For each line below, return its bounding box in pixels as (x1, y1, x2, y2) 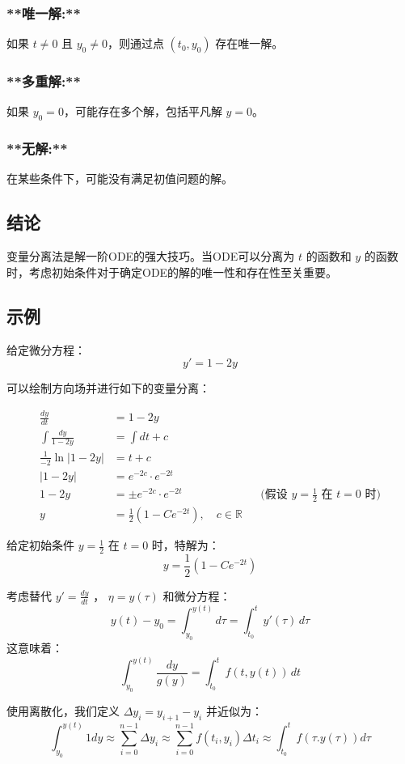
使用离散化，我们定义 (6, 702, 120, 719)
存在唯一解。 (215, 35, 284, 52)
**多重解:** (6, 71, 81, 91)
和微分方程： (162, 587, 231, 604)
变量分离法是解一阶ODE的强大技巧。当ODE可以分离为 (6, 248, 295, 265)
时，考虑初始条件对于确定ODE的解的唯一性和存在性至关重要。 (6, 263, 338, 280)
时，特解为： (151, 537, 220, 554)
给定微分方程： (6, 341, 86, 358)
